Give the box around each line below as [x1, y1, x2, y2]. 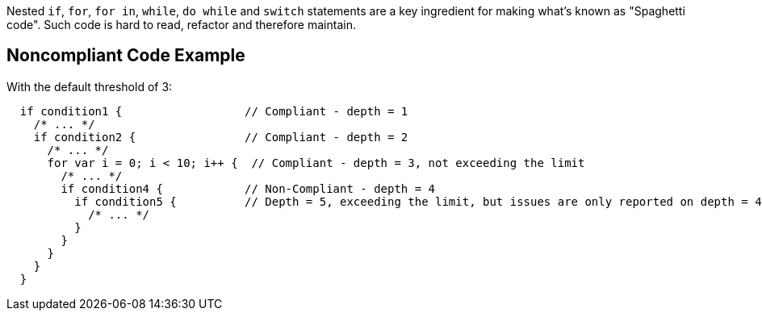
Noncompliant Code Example [6, 45, 245, 66]
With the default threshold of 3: [6, 79, 173, 94]
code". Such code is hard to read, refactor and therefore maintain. [6, 18, 356, 31]
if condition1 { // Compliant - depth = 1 [19, 104, 408, 118]
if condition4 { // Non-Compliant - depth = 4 [61, 181, 436, 195]
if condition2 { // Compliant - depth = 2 [33, 130, 408, 144]
